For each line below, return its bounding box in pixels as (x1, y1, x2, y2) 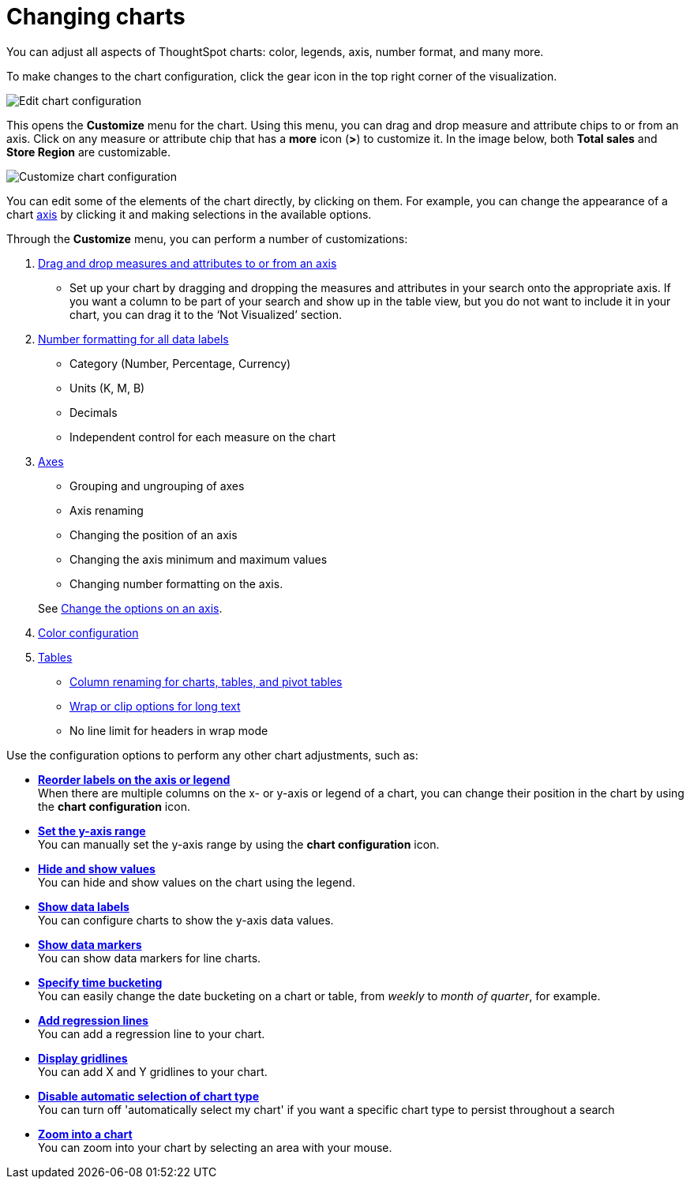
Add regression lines (38, 1013, 148, 1027)
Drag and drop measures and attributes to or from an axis (38, 256, 337, 270)
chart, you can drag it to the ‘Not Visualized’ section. (69, 307, 342, 321)
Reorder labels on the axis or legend (38, 772, 231, 786)
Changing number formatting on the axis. (69, 576, 283, 591)
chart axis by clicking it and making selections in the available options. (6, 207, 372, 221)
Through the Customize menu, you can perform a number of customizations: (6, 231, 408, 246)
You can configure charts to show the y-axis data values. (38, 913, 334, 927)
